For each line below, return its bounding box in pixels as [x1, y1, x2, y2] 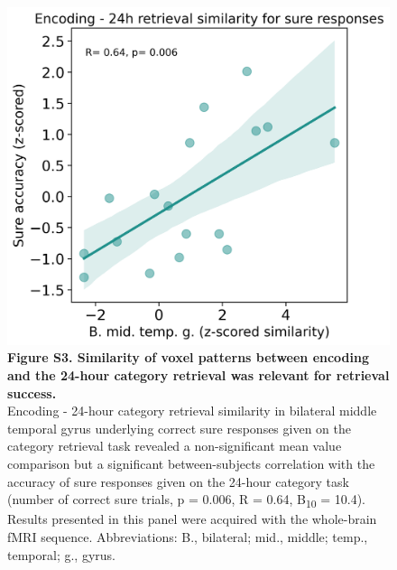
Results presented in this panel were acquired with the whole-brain [7, 509, 377, 528]
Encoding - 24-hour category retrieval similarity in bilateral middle [7, 401, 377, 420]
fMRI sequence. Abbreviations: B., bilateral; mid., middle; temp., [7, 527, 368, 546]
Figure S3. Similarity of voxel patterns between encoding [7, 348, 370, 367]
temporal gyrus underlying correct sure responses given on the [7, 418, 351, 437]
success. [7, 383, 57, 402]
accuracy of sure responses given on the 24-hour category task [7, 472, 349, 491]
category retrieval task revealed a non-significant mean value [7, 436, 342, 455]
